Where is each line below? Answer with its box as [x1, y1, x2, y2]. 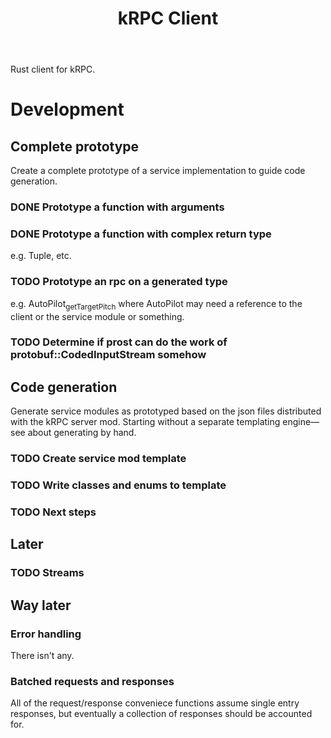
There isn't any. [10, 650, 75, 661]
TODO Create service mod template [10, 452, 187, 466]
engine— [282, 416, 320, 428]
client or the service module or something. [10, 310, 185, 322]
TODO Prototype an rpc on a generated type [10, 275, 228, 289]
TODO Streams [10, 566, 85, 580]
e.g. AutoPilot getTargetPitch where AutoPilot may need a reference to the [10, 297, 303, 312]
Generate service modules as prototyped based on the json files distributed [10, 405, 322, 417]
